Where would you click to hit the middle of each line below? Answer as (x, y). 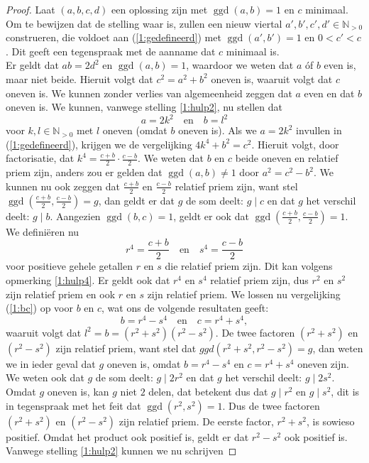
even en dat (329, 93)
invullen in (319, 130)
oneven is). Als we (217, 130)
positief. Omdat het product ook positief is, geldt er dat (127, 436)
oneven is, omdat (144, 363)
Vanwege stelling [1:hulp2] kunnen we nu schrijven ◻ (121, 451)
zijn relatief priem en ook (61, 294)
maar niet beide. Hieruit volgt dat (79, 78)
